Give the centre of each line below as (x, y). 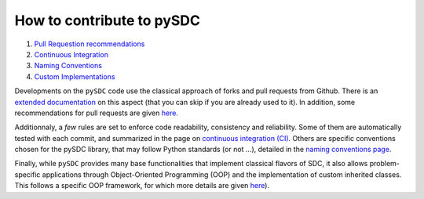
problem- (385, 164)
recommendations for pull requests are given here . (96, 113)
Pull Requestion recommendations (90, 44)
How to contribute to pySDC (107, 20)
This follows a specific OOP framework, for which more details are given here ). (142, 186)
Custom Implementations (75, 76)
